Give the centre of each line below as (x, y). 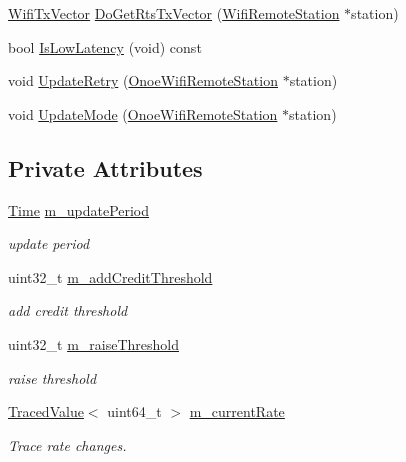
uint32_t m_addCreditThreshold (110, 276)
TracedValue (46, 411)
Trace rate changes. (67, 444)
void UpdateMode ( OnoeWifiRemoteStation (143, 113)
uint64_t (134, 411)
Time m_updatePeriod (79, 209)
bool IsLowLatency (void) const (105, 46)
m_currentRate (237, 411)
